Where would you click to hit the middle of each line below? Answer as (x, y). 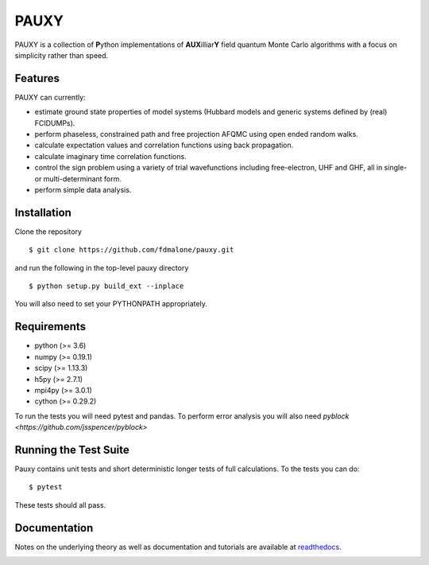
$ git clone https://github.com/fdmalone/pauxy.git (131, 250)
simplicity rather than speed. (62, 55)
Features (37, 78)
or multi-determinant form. (78, 178)
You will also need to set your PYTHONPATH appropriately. (111, 304)
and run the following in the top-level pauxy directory (102, 267)
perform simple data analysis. (83, 189)
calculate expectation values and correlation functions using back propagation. (164, 145)
